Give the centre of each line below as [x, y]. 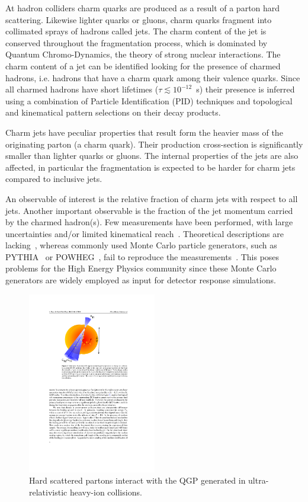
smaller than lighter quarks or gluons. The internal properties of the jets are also [152, 156]
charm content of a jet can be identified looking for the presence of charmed [143, 65]
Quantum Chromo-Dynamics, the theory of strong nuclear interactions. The [143, 54]
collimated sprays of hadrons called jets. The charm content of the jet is [136, 31]
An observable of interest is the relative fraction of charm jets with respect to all [152, 198]
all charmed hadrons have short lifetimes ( [82, 89]
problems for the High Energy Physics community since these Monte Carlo [141, 268]
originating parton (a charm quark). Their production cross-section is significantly [154, 144]
